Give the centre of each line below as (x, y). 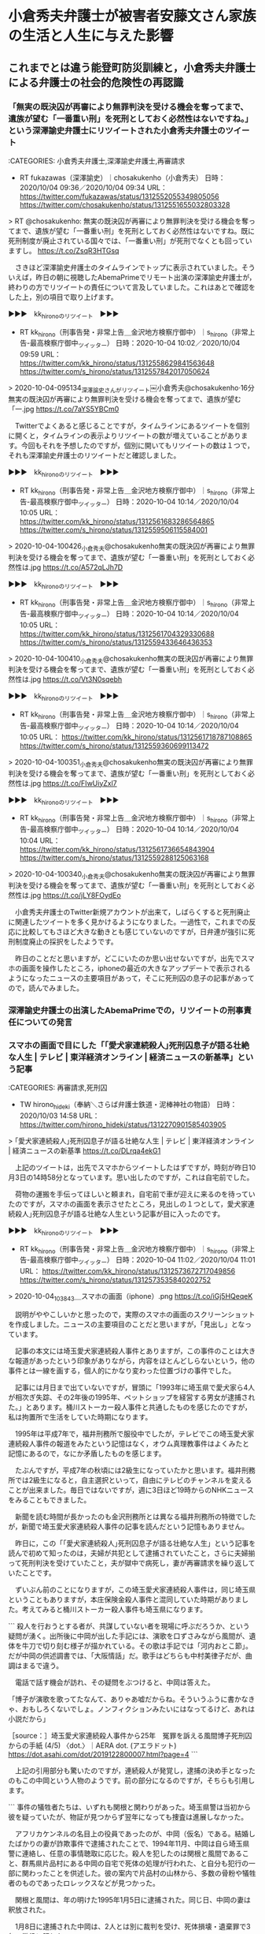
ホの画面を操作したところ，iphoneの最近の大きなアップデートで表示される (130, 968)
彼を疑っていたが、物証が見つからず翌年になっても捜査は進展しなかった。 (128, 1817)
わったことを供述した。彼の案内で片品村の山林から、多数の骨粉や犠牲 (142, 1873)
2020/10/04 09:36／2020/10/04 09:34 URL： (93, 187)
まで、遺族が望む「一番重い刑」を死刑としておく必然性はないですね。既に (135, 230)
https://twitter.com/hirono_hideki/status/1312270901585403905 (123, 1124)
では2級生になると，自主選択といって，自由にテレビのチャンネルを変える (133, 1480)
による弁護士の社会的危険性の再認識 (96, 82)
